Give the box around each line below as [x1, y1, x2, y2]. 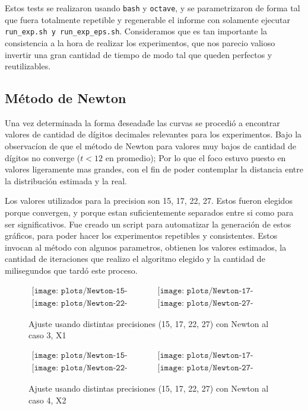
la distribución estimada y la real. [5, 174, 127, 187]
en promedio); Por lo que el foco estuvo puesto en [105, 151, 286, 164]
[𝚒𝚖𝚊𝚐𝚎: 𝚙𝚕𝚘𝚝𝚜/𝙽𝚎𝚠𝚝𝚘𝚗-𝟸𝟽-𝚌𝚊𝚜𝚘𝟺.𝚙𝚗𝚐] [157, 363, 253, 372]
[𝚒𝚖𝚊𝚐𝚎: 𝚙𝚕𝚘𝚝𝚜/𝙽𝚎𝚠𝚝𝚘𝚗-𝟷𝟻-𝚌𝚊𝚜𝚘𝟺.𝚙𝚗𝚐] [31, 351, 128, 360]
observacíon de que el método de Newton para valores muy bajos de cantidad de [5, 140, 297, 152]
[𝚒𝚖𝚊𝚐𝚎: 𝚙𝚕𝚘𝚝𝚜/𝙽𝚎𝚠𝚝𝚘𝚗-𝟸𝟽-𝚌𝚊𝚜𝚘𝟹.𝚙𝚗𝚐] [157, 299, 253, 307]
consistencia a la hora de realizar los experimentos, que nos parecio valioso [5, 36, 275, 49]
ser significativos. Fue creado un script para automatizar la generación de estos [5, 217, 291, 230]
